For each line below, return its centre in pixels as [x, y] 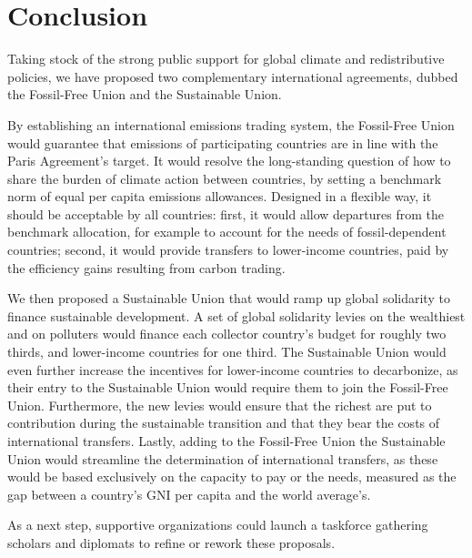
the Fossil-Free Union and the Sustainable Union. [145, 94]
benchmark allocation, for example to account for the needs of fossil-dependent [227, 232]
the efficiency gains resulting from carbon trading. [146, 267]
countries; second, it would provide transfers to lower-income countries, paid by [228, 250]
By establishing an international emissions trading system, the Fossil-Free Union [231, 124]
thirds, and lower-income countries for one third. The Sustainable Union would [227, 352]
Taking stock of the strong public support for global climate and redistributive [226, 59]
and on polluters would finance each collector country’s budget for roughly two [227, 334]
